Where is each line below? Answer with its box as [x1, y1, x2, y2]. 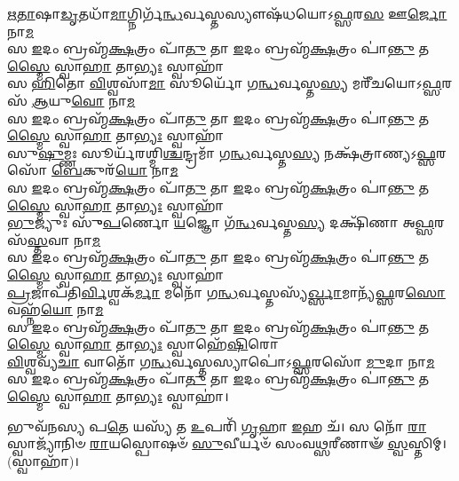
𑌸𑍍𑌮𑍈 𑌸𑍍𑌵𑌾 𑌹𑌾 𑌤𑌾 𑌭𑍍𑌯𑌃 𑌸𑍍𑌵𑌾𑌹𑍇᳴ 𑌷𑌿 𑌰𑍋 [7, 335, 279, 353]
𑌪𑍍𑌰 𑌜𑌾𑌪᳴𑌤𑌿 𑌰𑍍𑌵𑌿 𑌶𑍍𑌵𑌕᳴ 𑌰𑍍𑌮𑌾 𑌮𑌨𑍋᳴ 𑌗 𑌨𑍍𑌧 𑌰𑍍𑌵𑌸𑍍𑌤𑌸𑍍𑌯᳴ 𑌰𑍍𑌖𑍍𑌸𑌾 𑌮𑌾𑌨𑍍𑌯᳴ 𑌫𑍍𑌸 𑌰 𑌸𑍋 [7, 282, 446, 301]
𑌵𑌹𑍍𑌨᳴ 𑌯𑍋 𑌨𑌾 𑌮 [7, 300, 104, 319]
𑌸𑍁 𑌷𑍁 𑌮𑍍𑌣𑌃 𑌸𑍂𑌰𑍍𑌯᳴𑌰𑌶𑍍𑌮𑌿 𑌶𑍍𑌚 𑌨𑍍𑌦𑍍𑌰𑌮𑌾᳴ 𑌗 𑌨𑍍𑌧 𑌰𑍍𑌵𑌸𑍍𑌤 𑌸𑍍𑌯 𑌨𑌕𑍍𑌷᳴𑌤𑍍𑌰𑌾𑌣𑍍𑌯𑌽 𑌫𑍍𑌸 [7, 143, 437, 162]
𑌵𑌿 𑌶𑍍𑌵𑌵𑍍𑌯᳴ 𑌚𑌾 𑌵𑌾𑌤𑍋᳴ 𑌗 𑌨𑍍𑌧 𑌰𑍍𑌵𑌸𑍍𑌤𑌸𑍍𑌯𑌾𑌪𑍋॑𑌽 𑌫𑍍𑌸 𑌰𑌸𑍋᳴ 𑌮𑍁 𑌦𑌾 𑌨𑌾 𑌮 [7, 351, 435, 370]
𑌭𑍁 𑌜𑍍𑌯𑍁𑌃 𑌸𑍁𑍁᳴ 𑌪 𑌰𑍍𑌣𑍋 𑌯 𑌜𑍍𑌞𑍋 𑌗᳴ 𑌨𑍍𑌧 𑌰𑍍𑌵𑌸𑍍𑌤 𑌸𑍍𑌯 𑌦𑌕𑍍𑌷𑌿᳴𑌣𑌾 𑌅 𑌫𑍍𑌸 [7, 213, 435, 232]
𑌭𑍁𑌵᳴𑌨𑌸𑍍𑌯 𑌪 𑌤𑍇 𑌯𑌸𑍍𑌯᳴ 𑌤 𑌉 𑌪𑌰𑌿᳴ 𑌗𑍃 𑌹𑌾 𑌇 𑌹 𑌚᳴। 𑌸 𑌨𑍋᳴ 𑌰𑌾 [7, 416, 427, 435]
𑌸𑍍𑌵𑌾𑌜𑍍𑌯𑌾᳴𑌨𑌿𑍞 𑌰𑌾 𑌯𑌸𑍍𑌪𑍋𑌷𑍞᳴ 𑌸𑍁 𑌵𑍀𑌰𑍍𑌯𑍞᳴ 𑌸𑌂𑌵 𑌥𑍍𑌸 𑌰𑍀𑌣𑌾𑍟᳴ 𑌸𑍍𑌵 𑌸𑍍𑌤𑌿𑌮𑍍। [7, 434, 447, 453]
